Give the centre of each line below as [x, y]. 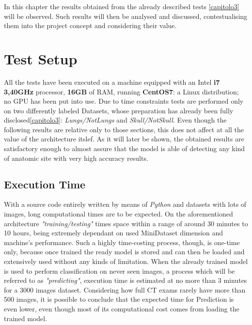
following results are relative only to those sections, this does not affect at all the [124, 129]
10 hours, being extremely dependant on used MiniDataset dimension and [114, 233]
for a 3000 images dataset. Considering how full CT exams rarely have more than [125, 289]
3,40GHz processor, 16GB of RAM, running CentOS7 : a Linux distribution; [121, 91]
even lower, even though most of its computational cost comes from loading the [122, 308]
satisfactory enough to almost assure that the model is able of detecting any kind [125, 148]
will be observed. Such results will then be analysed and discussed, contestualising [126, 16]
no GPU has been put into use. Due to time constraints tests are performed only [124, 101]
